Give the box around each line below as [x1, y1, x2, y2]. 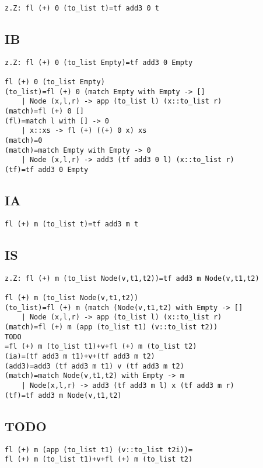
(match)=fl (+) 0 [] [5, 107, 85, 116]
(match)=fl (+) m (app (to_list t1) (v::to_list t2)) [5, 323, 218, 332]
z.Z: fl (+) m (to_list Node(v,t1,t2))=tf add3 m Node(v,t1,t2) [5, 274, 260, 283]
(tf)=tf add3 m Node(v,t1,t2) [5, 391, 122, 400]
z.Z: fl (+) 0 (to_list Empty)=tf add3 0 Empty [5, 58, 193, 67]
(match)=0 [5, 136, 43, 145]
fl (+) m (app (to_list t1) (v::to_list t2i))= [5, 445, 193, 454]
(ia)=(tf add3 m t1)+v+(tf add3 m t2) [5, 352, 155, 361]
